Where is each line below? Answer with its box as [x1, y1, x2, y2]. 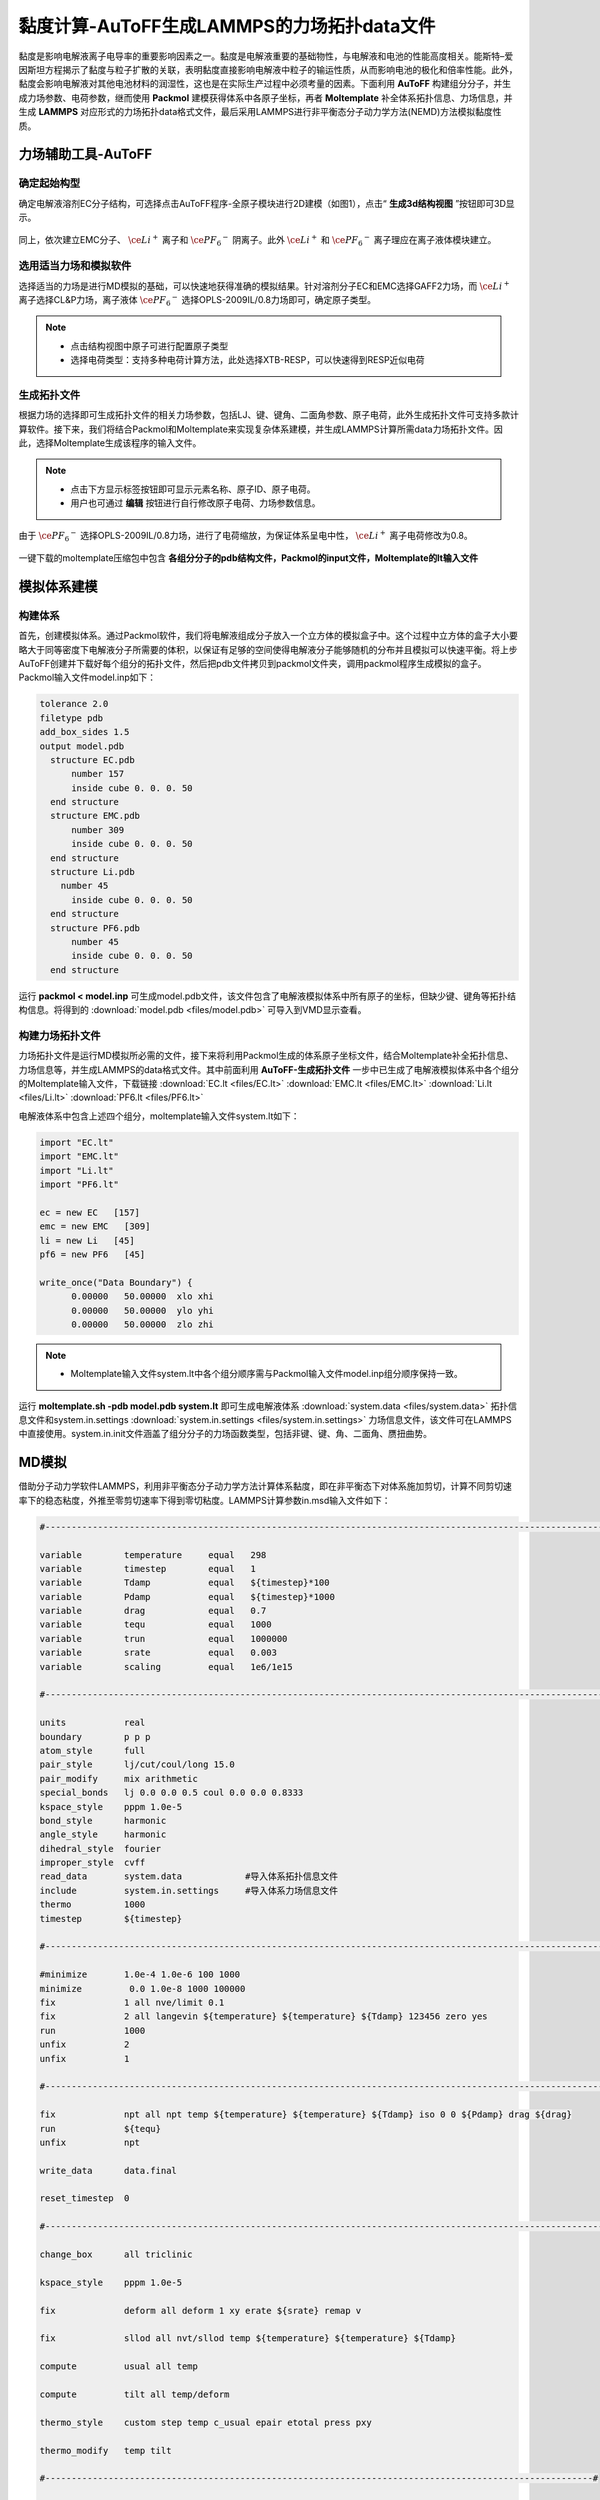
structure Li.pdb [50, 866, 135, 878]
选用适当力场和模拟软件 [18, 259, 132, 273]
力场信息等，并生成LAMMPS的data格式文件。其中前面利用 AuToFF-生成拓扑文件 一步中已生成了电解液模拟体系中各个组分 [18, 1063, 519, 1075]
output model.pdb [39, 740, 125, 752]
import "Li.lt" [39, 1165, 114, 1176]
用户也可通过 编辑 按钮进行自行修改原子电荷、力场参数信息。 [70, 497, 321, 509]
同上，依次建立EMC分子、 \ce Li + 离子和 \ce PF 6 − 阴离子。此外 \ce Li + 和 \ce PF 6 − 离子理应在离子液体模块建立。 [18, 233, 497, 249]
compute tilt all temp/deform [39, 2388, 230, 2400]
